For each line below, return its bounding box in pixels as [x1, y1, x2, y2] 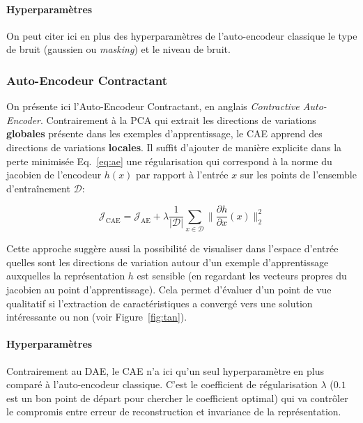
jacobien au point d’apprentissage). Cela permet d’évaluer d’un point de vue [6, 282, 332, 296]
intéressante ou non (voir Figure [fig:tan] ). [6, 309, 187, 324]
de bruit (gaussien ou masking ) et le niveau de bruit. [6, 42, 231, 56]
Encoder [6, 112, 41, 127]
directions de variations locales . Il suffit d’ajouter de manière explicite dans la [6, 139, 342, 154]
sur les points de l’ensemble [240, 167, 357, 182]
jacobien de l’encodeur [6, 167, 102, 182]
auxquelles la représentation [6, 268, 125, 283]
